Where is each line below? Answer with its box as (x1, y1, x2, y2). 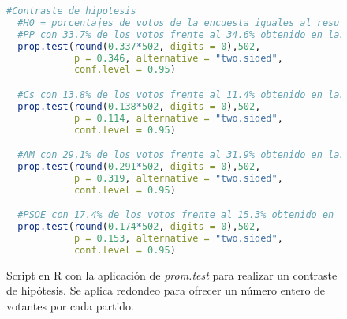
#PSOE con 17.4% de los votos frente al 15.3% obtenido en (17, 209, 334, 221)
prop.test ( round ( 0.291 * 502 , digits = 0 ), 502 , (17, 160, 261, 172)
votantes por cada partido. (6, 297, 134, 313)
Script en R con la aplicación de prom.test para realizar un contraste (6, 266, 338, 283)
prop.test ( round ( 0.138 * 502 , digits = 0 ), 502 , (17, 100, 261, 112)
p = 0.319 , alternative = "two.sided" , (73, 172, 283, 184)
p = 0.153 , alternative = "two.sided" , (73, 232, 283, 244)
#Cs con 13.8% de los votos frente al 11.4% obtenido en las (17, 88, 345, 100)
